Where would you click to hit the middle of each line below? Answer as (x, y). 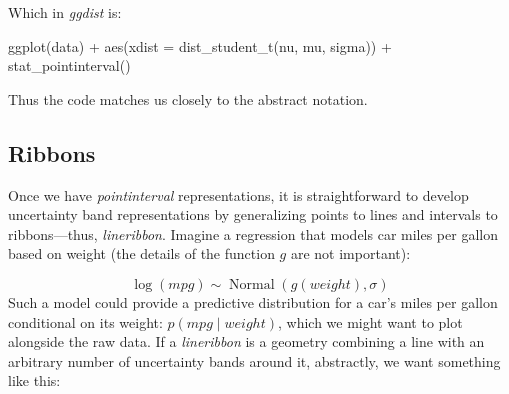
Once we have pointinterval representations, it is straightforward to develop (238, 194)
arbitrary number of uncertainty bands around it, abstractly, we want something (254, 360)
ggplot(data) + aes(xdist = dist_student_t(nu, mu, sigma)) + (200, 45)
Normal (252, 284)
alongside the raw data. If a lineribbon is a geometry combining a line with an (246, 341)
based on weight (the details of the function (141, 253)
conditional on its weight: (85, 321)
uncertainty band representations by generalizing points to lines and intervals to (253, 214)
